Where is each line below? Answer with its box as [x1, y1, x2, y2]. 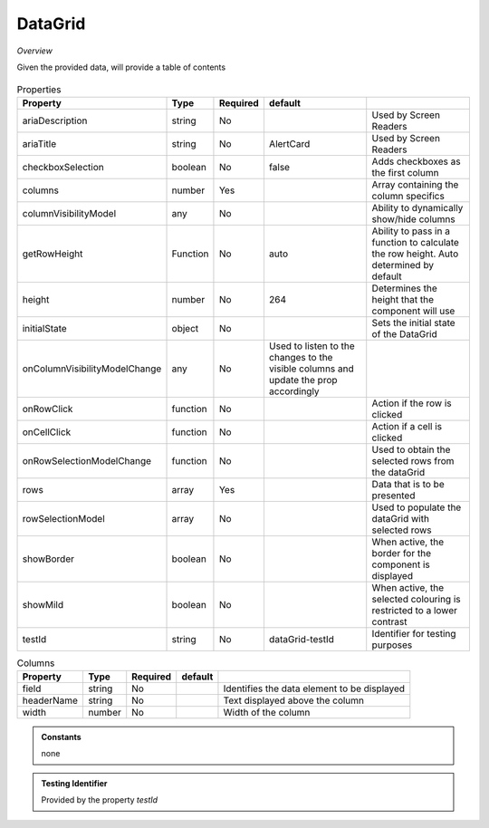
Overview [16, 45, 53, 56]
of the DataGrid [371, 327, 438, 340]
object [171, 322, 199, 334]
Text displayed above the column [223, 694, 365, 707]
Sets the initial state [371, 316, 456, 329]
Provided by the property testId [41, 794, 158, 805]
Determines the [371, 282, 438, 294]
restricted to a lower [371, 603, 457, 616]
